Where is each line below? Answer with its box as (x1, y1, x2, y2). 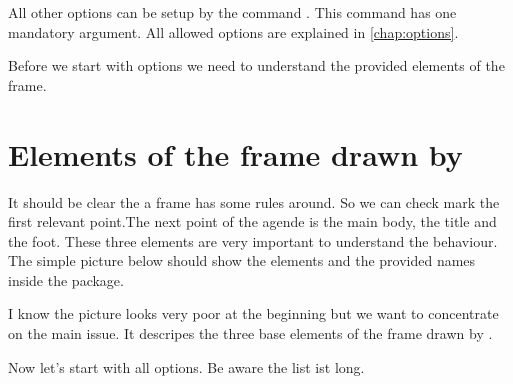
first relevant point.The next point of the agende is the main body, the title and (8, 211, 497, 232)
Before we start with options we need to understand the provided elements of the (8, 55, 505, 76)
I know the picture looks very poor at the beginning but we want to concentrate (8, 303, 499, 324)
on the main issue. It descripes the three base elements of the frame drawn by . (8, 323, 493, 344)
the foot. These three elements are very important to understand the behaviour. (8, 230, 498, 251)
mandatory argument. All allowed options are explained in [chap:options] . (8, 21, 459, 42)
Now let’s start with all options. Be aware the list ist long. (8, 356, 365, 377)
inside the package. (8, 269, 124, 290)
